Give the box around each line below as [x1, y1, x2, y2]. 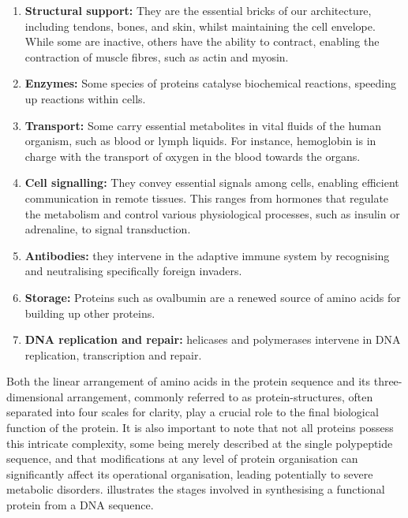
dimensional [6, 388, 64, 404]
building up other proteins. [24, 304, 155, 321]
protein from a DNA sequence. [6, 497, 154, 513]
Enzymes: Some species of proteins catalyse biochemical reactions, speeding [24, 75, 396, 91]
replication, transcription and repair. [24, 346, 202, 363]
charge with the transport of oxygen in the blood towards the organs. [24, 147, 361, 164]
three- [373, 373, 402, 389]
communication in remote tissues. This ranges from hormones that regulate [24, 189, 389, 206]
